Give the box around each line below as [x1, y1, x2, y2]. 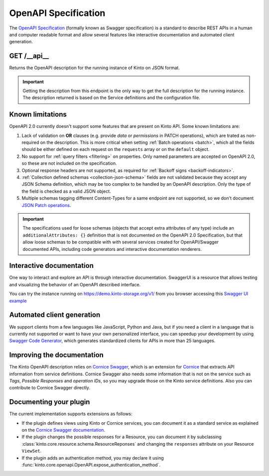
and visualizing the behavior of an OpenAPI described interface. [9, 281, 141, 287]
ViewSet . [21, 448, 42, 454]
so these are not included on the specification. [21, 160, 117, 166]
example [9, 298, 27, 304]
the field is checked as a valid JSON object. [21, 188, 112, 194]
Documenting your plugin [9, 398, 90, 406]
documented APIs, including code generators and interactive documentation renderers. [22, 246, 202, 252]
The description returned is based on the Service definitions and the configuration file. [22, 95, 200, 101]
